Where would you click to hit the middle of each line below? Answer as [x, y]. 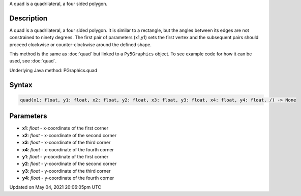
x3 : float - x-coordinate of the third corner [66, 143]
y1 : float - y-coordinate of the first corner [65, 156]
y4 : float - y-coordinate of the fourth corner [68, 178]
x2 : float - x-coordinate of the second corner [69, 135]
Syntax [21, 85]
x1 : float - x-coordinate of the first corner [65, 128]
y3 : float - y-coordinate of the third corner [67, 171]
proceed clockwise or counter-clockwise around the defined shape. [81, 44]
